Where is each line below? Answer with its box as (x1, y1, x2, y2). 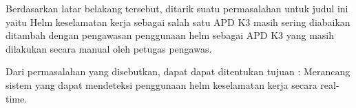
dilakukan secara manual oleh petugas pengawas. (6, 41, 212, 55)
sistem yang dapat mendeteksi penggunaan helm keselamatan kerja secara (6, 77, 317, 92)
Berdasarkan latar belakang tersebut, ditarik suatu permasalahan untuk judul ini (6, 1, 348, 15)
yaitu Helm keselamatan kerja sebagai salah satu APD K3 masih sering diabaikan (6, 14, 350, 29)
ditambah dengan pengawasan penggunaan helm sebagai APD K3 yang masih (6, 28, 335, 42)
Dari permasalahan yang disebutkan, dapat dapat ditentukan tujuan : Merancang (6, 64, 350, 79)
